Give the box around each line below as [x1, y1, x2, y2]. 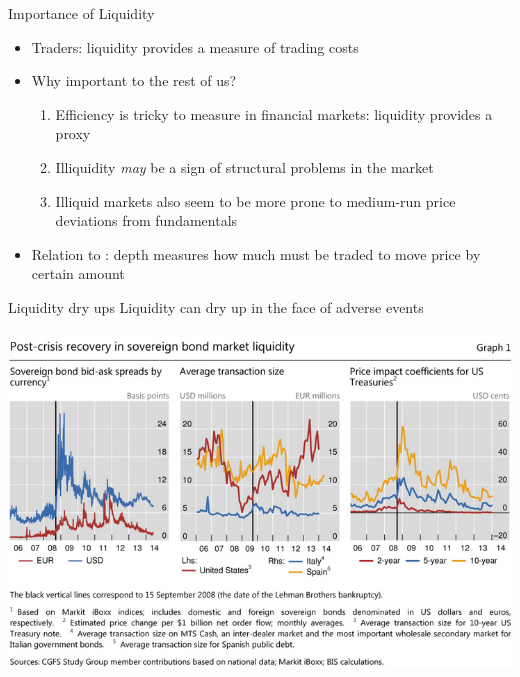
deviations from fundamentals [55, 210, 238, 231]
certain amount [31, 263, 125, 284]
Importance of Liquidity [8, 3, 155, 23]
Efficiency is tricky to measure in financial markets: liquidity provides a [55, 103, 493, 124]
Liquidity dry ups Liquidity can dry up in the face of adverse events [8, 296, 424, 317]
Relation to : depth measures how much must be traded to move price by [31, 243, 481, 264]
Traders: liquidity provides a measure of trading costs [31, 36, 359, 57]
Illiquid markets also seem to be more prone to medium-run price [55, 190, 456, 211]
